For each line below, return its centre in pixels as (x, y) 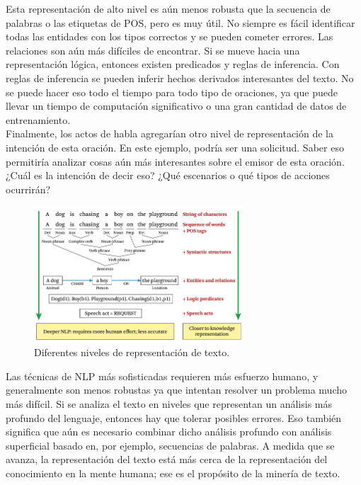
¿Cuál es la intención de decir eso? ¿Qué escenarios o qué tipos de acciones (168, 175)
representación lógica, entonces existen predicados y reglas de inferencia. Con (173, 64)
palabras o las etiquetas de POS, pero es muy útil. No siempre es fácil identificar (180, 22)
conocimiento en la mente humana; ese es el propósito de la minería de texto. (173, 473)
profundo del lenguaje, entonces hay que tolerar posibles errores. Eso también (174, 417)
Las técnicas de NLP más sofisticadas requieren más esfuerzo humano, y (162, 376)
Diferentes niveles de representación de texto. (132, 352)
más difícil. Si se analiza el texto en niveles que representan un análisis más (169, 403)
